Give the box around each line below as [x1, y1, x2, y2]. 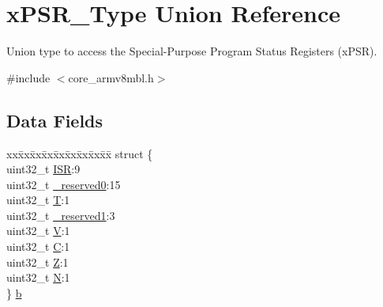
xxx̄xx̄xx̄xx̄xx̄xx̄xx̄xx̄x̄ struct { [6, 145, 153, 161]
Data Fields [6, 108, 103, 132]
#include [6, 69, 51, 85]
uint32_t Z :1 [6, 253, 69, 270]
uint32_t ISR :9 [6, 161, 81, 177]
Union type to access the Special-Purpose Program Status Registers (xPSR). [6, 43, 377, 59]
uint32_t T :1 [6, 191, 70, 208]
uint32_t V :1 [6, 222, 70, 239]
